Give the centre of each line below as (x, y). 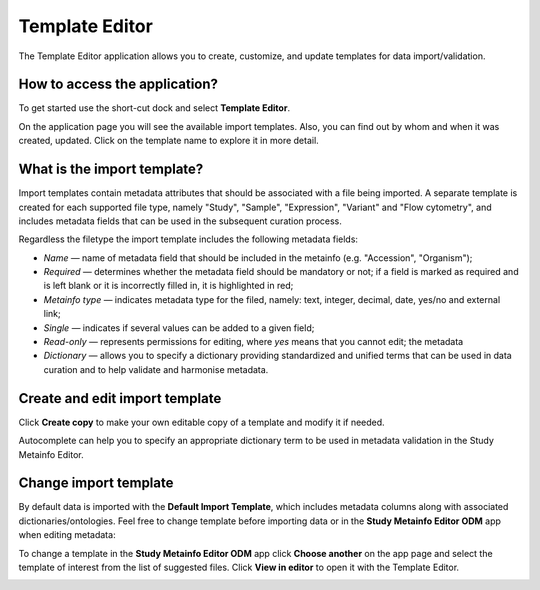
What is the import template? (111, 169)
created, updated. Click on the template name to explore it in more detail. (168, 141)
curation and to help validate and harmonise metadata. (156, 369)
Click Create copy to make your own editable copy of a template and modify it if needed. (201, 422)
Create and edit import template (120, 398)
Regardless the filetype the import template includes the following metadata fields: (188, 239)
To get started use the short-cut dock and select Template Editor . (154, 108)
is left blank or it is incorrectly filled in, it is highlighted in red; (168, 286)
